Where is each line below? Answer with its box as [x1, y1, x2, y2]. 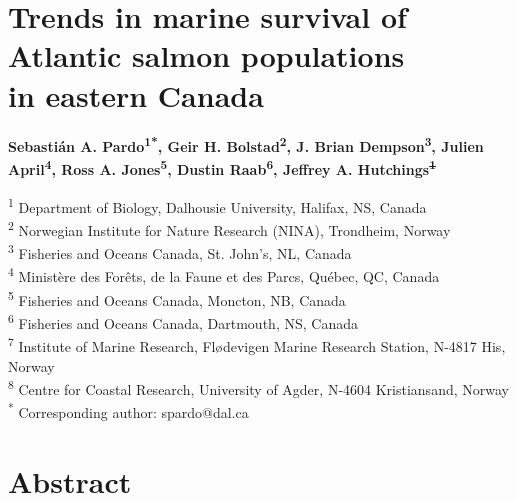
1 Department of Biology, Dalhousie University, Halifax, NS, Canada [8, 194, 427, 217]
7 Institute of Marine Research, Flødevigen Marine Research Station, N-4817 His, [8, 333, 506, 357]
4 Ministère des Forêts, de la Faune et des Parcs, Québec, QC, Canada [8, 263, 440, 287]
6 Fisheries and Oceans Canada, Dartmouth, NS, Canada [8, 310, 358, 333]
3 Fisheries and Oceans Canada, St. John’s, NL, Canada [8, 240, 352, 264]
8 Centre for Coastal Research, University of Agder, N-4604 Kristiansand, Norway [8, 376, 509, 399]
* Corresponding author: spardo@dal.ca [8, 399, 249, 423]
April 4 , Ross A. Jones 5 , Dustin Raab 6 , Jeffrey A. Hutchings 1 [8, 156, 436, 180]
